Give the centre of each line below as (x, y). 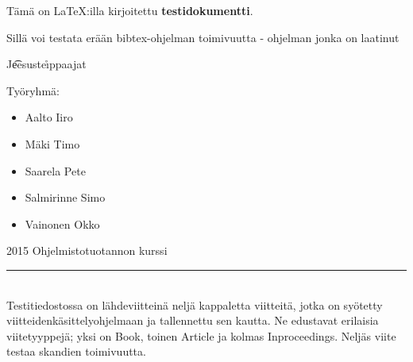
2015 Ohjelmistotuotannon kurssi (87, 250)
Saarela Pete (55, 170)
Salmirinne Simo (65, 197)
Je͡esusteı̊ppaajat (46, 64)
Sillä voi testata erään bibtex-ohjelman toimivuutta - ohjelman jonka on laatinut (203, 37)
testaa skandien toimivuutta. (76, 351)
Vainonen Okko (62, 223)
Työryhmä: (33, 90)
